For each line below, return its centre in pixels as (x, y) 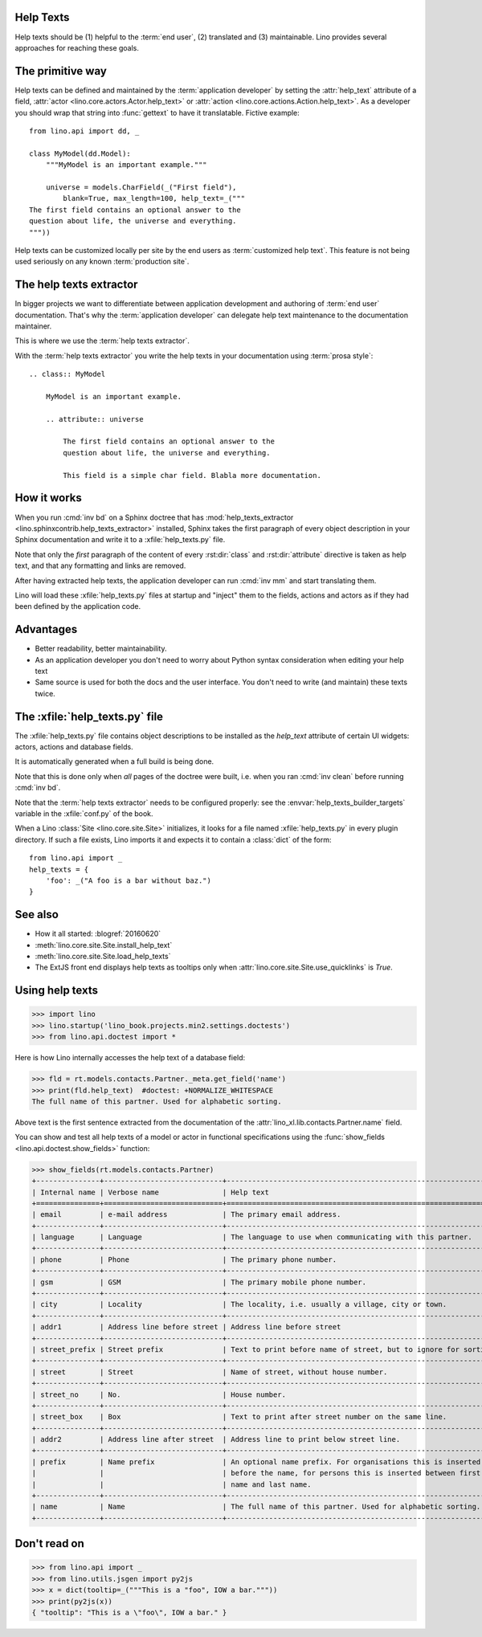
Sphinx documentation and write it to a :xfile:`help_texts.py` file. (120, 540)
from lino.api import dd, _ (84, 131)
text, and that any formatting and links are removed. (100, 565)
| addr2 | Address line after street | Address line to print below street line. (216, 1439)
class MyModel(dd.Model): (80, 153)
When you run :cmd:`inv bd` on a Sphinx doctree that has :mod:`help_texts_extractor (154, 517)
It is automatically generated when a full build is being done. (114, 761)
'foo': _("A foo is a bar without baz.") (129, 880)
